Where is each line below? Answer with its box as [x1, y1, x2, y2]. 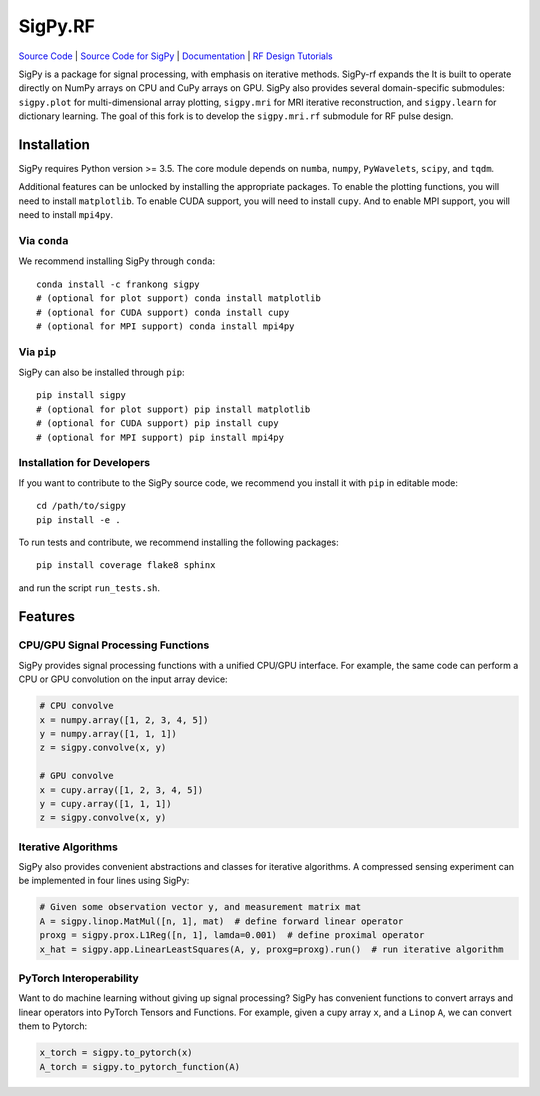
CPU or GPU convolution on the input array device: [18, 673, 229, 685]
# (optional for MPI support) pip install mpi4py [36, 431, 285, 443]
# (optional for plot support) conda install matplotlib [36, 293, 322, 304]
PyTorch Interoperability [18, 971, 139, 985]
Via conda [18, 233, 69, 247]
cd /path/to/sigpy [36, 500, 127, 512]
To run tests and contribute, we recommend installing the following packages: [18, 536, 339, 548]
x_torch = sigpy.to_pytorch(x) [39, 1047, 194, 1059]
